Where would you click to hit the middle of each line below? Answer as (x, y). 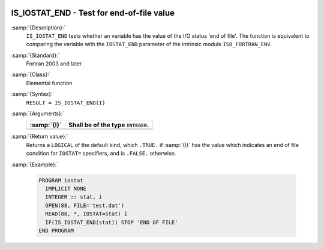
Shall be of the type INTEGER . (109, 125)
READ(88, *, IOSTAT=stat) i (86, 214)
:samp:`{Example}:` (35, 164)
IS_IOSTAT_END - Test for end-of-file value (93, 13)
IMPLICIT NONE (66, 188)
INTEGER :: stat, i (74, 197)
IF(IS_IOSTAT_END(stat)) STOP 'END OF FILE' (112, 222)
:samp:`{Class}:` (31, 74)
